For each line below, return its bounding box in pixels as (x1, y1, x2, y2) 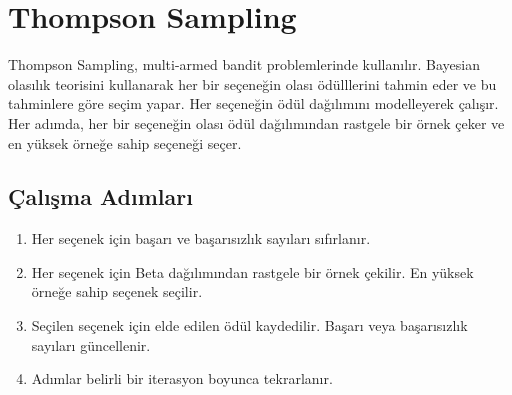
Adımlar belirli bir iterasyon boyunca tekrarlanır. (31, 368, 333, 389)
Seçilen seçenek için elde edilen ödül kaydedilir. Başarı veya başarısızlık (31, 315, 468, 336)
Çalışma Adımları (8, 181, 193, 212)
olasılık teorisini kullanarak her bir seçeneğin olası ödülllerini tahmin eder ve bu (8, 73, 497, 94)
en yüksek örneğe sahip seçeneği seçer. (8, 132, 242, 153)
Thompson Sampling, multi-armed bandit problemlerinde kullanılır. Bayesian (8, 54, 480, 75)
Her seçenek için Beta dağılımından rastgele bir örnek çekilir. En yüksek (31, 261, 474, 282)
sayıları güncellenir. (31, 334, 151, 355)
